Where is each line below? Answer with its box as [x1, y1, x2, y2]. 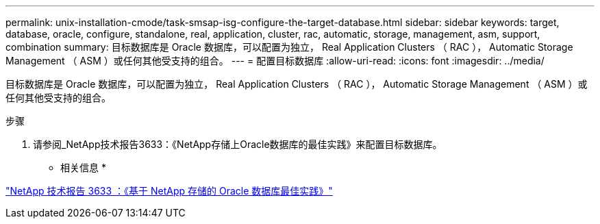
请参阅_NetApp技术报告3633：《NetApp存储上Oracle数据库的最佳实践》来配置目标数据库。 [33, 138, 442, 150]
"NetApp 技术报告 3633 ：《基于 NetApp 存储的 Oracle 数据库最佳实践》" [5, 185, 333, 197]
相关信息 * [60, 162, 106, 173]
